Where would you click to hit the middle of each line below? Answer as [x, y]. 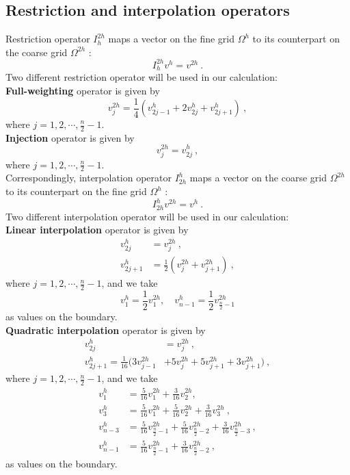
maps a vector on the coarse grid [258, 178]
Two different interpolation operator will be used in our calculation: [147, 216]
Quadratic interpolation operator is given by [106, 330]
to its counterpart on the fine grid [76, 191]
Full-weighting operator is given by [83, 90]
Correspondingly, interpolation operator [89, 178]
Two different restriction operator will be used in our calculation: [142, 77]
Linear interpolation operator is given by [97, 230]
